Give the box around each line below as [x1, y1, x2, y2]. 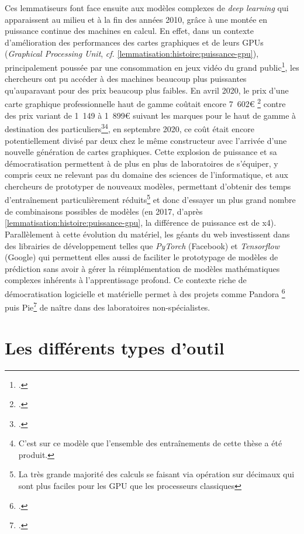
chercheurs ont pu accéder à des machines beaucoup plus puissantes [5, 73, 247, 85]
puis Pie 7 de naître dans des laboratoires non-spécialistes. [5, 299, 210, 313]
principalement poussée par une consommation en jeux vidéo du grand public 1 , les [5, 59, 299, 73]
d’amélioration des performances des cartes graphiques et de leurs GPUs [5, 36, 264, 48]
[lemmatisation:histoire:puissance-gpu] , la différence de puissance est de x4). [5, 216, 277, 229]
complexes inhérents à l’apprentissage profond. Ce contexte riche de [5, 274, 247, 286]
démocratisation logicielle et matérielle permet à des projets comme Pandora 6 [5, 285, 285, 299]
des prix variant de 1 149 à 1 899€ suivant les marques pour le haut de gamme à [5, 109, 296, 121]
